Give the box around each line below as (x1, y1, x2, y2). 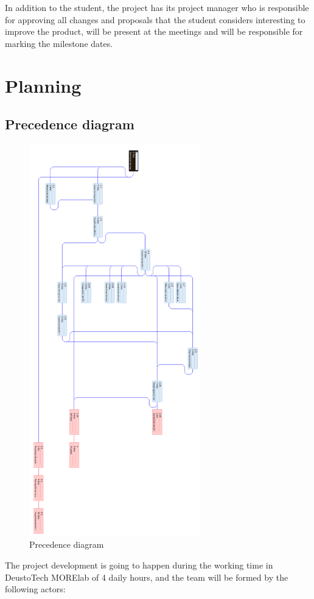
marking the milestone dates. (5, 37, 113, 49)
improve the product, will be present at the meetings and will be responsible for (5, 25, 303, 38)
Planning (5, 73, 82, 98)
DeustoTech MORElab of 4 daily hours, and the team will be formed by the (5, 570, 288, 583)
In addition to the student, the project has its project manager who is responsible (5, 1, 309, 13)
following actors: (5, 583, 66, 595)
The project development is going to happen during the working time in (5, 559, 273, 571)
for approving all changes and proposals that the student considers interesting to (5, 13, 305, 26)
